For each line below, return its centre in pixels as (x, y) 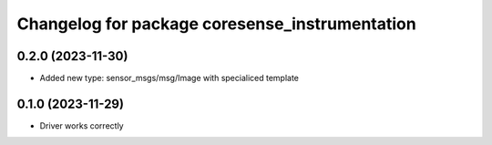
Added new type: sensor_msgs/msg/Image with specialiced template (169, 78)
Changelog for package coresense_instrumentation (216, 24)
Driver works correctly (82, 125)
